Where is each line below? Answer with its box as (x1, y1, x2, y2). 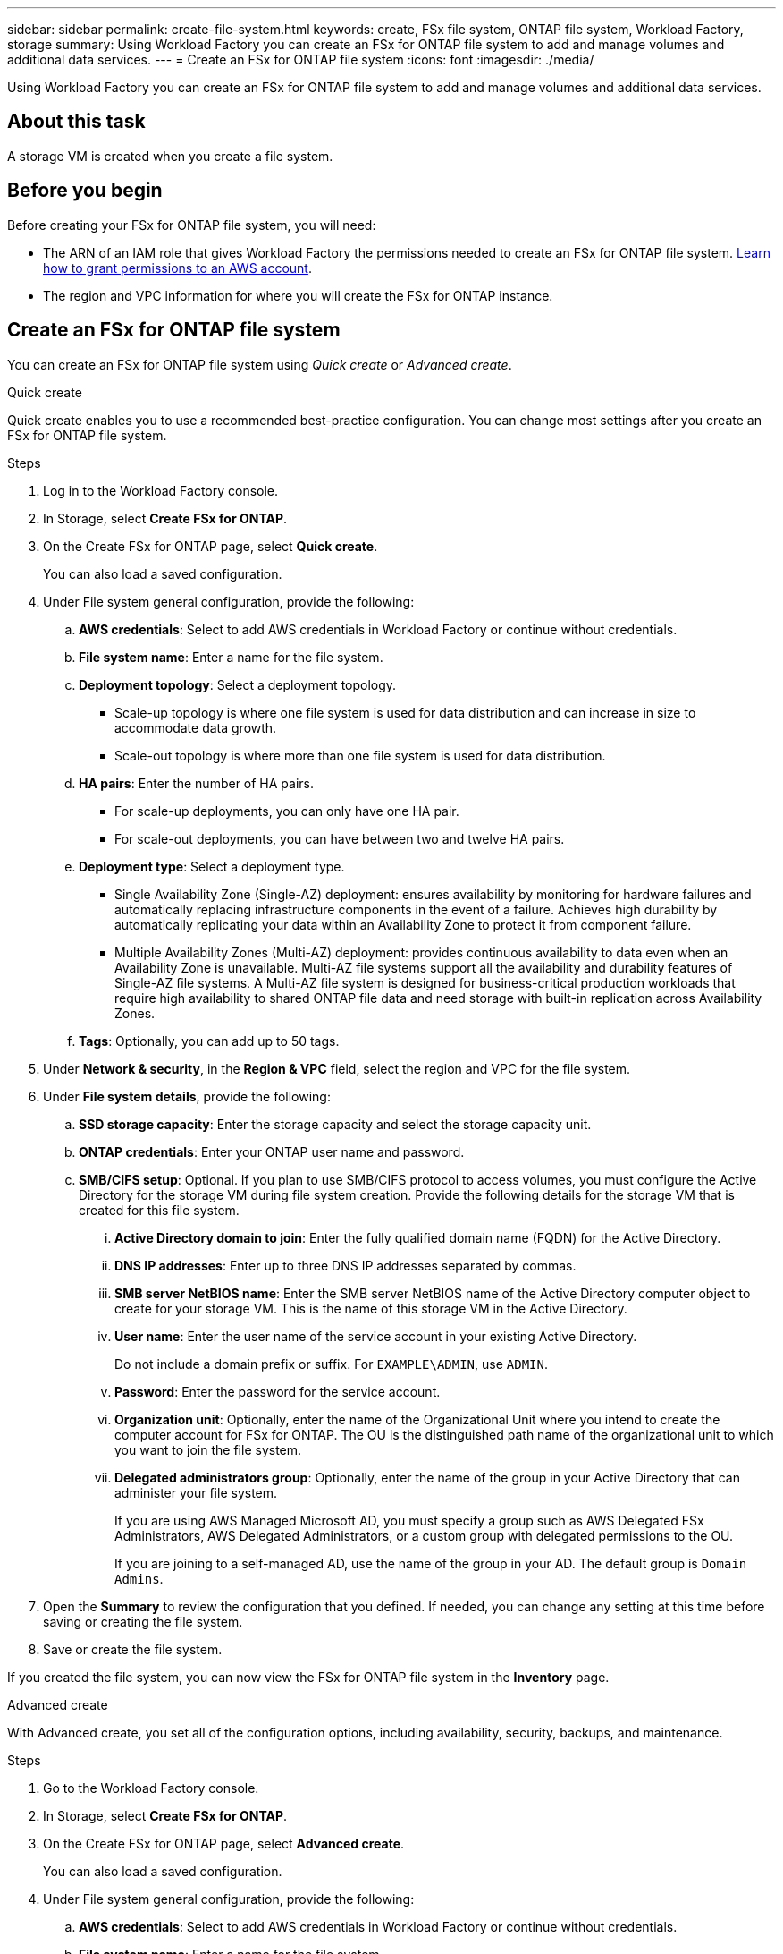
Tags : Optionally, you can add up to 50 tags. (79, 1032, 340, 1049)
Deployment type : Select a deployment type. (79, 858, 345, 874)
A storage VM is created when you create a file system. (7, 148, 333, 164)
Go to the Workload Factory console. (43, 1780, 259, 1796)
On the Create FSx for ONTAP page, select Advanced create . (43, 1835, 405, 1851)
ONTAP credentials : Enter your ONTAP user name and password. (79, 1143, 465, 1160)
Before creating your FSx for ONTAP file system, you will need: (7, 217, 376, 233)
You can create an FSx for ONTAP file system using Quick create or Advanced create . (7, 356, 512, 372)
